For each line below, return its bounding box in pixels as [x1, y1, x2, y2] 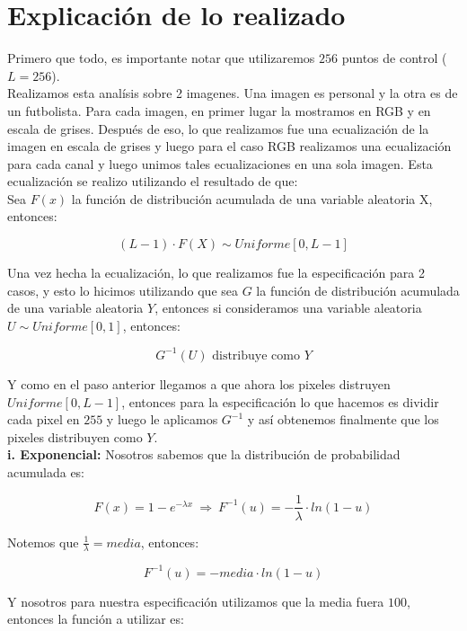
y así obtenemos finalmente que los [247, 410, 439, 429]
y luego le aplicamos [106, 410, 218, 429]
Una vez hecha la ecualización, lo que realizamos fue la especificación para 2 [7, 263, 425, 282]
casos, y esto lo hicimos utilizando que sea [7, 280, 239, 299]
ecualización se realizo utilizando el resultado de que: [7, 172, 298, 191]
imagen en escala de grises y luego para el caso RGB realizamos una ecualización [7, 137, 452, 156]
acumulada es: [7, 462, 85, 481]
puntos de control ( [341, 49, 447, 67]
